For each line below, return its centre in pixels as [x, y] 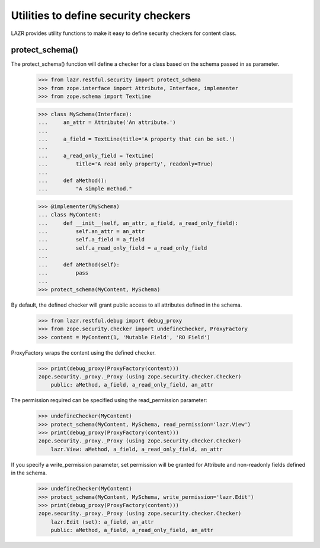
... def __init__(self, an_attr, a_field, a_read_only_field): [138, 223]
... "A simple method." [85, 189]
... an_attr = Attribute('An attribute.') [107, 122]
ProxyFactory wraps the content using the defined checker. [84, 352]
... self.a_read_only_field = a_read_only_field [123, 248]
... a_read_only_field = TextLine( [96, 155]
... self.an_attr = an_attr [92, 232]
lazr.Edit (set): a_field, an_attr [102, 522]
